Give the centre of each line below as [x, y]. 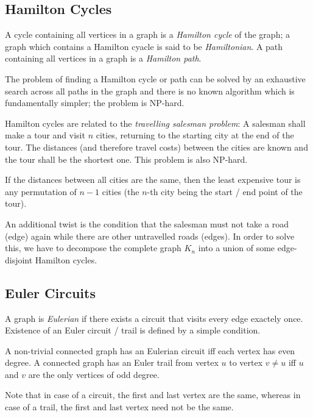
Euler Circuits [50, 292]
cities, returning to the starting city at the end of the [195, 135]
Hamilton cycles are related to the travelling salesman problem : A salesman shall [155, 123]
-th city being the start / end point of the [225, 191]
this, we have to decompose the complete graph [93, 248]
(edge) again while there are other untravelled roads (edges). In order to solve [150, 236]
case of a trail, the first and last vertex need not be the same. [119, 407]
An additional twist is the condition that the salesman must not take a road [147, 223]
